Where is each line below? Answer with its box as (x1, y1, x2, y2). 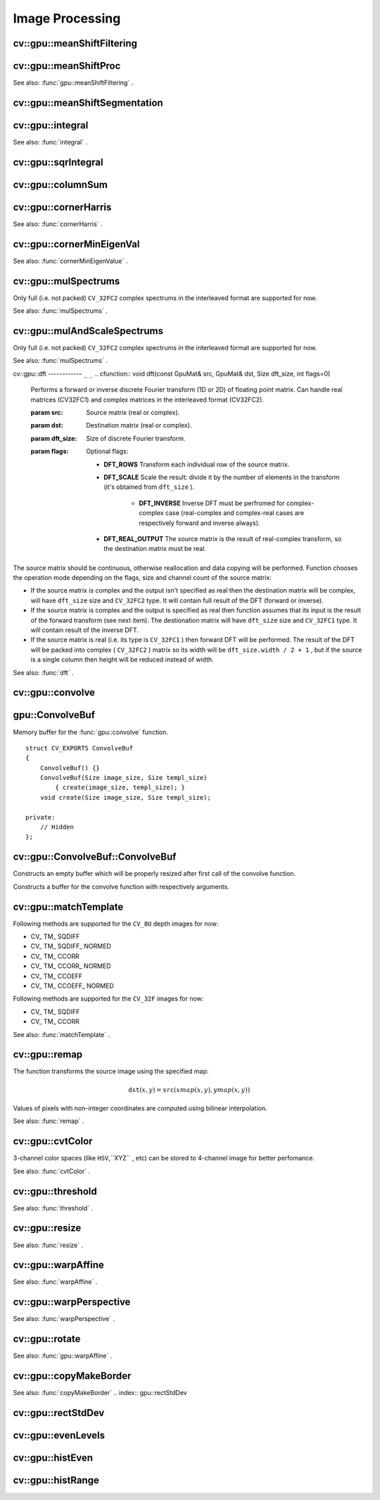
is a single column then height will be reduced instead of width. (30, 655, 214, 664)
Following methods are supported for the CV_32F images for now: (13, 994, 204, 1003)
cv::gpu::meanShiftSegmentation (13, 97, 163, 109)
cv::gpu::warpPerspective (13, 1296, 131, 1308)
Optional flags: (86, 447, 129, 456)
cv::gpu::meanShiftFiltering (13, 37, 137, 49)
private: (25, 813, 56, 821)
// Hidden (39, 823, 74, 831)
